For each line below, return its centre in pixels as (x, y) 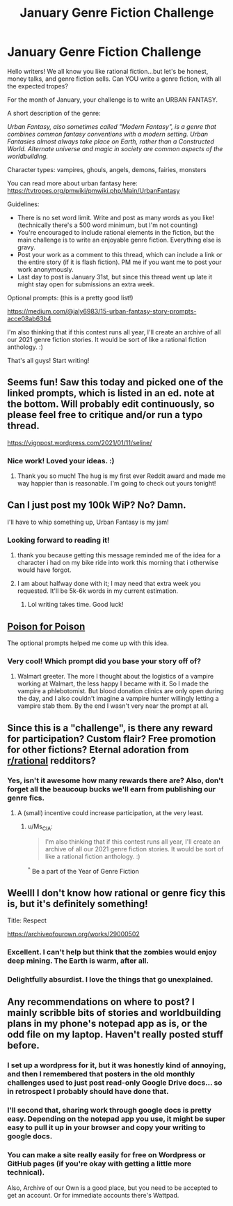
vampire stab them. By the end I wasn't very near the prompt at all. (113, 706)
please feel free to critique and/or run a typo (105, 415)
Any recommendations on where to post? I (101, 1002)
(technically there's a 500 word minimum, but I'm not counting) (107, 225)
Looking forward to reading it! (58, 540)
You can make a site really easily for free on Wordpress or (106, 1155)
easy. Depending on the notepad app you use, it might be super (116, 1119)
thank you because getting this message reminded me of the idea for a (119, 555)
